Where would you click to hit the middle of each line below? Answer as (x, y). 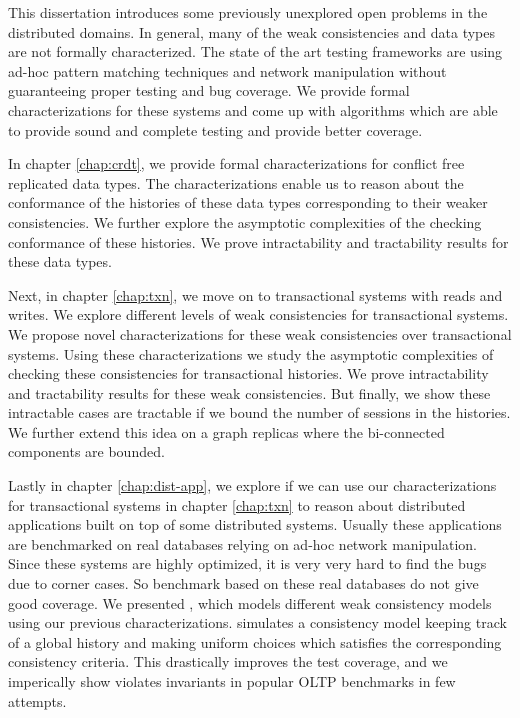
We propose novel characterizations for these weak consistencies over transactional (260, 333)
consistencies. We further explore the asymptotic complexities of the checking (245, 221)
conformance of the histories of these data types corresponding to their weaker (248, 202)
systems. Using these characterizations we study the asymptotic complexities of (251, 353)
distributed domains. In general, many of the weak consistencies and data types (252, 31)
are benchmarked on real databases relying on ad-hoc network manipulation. (242, 543)
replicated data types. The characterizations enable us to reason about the (236, 182)
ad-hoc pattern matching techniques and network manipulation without (227, 70)
